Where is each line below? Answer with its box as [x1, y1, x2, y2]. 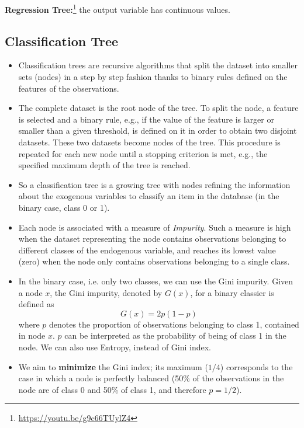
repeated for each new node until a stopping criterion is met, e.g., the [18, 147, 268, 159]
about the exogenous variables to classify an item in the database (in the [18, 190, 279, 202]
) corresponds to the [220, 360, 293, 373]
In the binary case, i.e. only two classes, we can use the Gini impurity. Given [18, 274, 293, 287]
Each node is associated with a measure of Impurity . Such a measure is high [18, 221, 291, 233]
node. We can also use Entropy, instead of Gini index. [18, 340, 212, 353]
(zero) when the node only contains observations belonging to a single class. [18, 255, 290, 267]
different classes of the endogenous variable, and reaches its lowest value [18, 243, 276, 256]
